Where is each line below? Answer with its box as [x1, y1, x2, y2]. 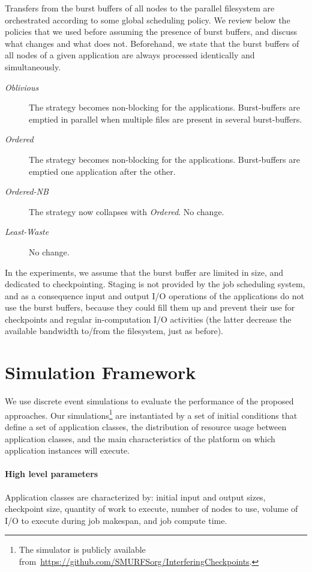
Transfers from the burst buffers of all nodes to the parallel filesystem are [5, 2, 275, 14]
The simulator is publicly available [19, 543, 146, 556]
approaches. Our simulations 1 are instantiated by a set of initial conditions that [5, 407, 298, 421]
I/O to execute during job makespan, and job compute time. [5, 514, 227, 526]
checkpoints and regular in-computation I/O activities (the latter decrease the [5, 312, 292, 325]
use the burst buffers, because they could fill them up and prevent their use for [5, 301, 295, 314]
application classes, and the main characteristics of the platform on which [5, 432, 275, 445]
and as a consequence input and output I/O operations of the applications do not [5, 289, 304, 302]
